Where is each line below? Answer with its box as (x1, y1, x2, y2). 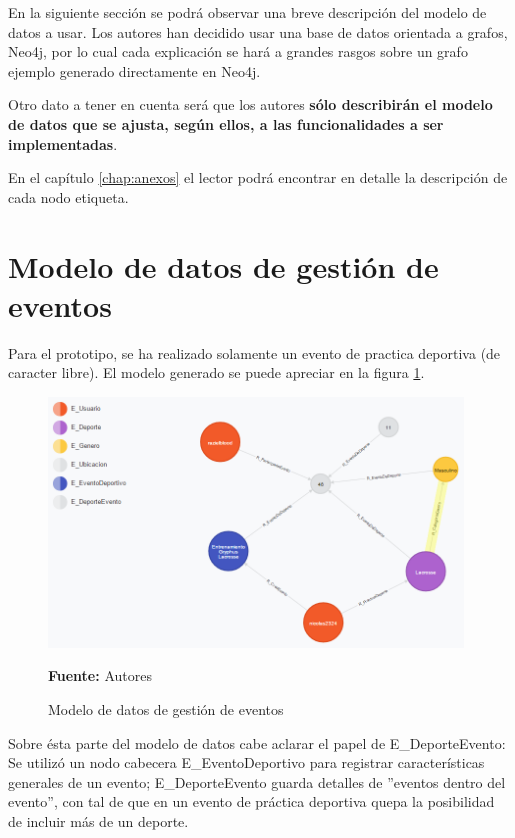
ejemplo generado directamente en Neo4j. (8, 60, 261, 81)
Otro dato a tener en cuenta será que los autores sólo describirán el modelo (8, 94, 493, 115)
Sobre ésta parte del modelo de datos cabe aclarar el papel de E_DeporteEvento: (8, 732, 506, 753)
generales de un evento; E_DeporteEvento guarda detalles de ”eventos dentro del (8, 771, 506, 792)
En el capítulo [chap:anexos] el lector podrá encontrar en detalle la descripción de (8, 167, 508, 188)
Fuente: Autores (48, 665, 152, 686)
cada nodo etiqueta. (8, 186, 129, 207)
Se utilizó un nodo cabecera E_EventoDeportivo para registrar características (8, 752, 485, 773)
